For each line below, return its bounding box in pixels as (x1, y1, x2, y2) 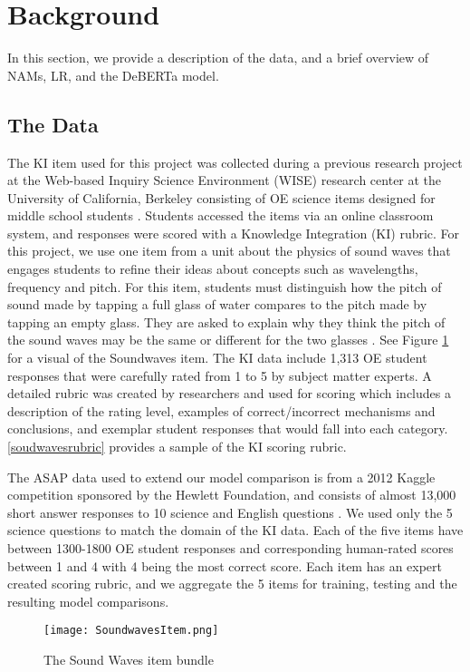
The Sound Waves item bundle (43, 650, 214, 669)
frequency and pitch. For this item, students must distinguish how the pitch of (7, 277, 442, 296)
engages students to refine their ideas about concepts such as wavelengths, (7, 259, 418, 278)
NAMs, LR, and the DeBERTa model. (7, 65, 219, 84)
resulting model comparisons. (7, 591, 169, 610)
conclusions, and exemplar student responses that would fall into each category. (7, 419, 448, 438)
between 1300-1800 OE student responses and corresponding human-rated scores (7, 538, 454, 557)
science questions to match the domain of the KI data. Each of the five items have (7, 521, 464, 540)
